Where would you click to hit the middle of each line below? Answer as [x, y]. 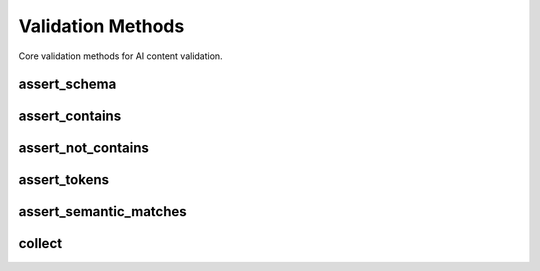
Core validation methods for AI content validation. [121, 56]
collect [40, 243]
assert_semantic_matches [102, 211]
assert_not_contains [84, 148]
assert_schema [67, 84]
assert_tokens [64, 180]
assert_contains [70, 116]
